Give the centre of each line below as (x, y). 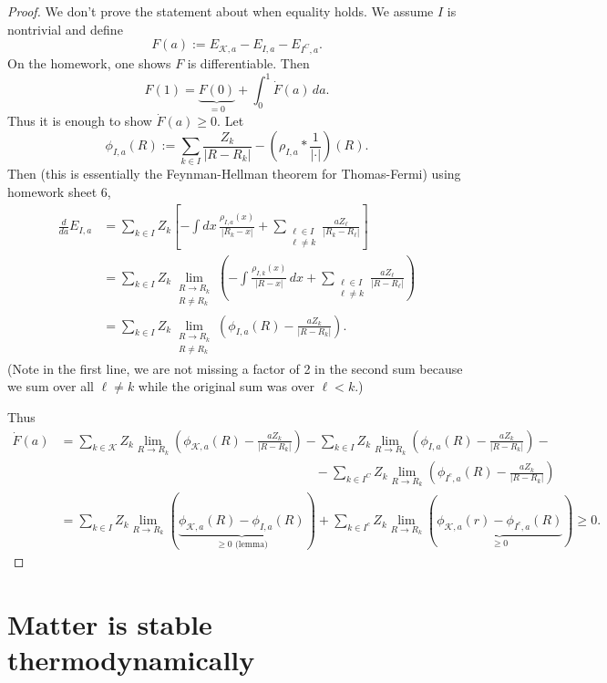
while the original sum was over (226, 386)
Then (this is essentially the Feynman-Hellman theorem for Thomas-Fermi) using (234, 174)
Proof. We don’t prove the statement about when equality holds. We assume (221, 11)
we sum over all (51, 386)
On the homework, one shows (89, 62)
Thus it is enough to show (80, 121)
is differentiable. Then (248, 62)
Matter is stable (110, 624)
